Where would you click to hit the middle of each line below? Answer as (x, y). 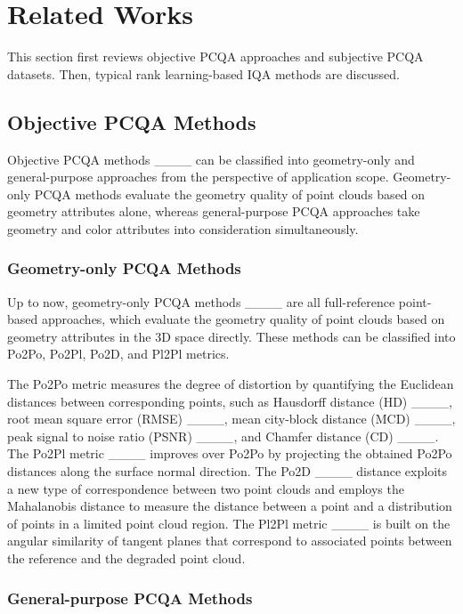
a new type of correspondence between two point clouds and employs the (206, 488)
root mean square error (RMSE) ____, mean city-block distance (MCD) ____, (231, 419)
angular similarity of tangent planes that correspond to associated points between (230, 541)
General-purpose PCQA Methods (130, 598)
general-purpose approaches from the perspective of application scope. (198, 177)
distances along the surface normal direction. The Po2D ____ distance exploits (227, 471)
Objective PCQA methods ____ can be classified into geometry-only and (211, 159)
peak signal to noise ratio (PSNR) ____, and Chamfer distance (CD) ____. (223, 436)
